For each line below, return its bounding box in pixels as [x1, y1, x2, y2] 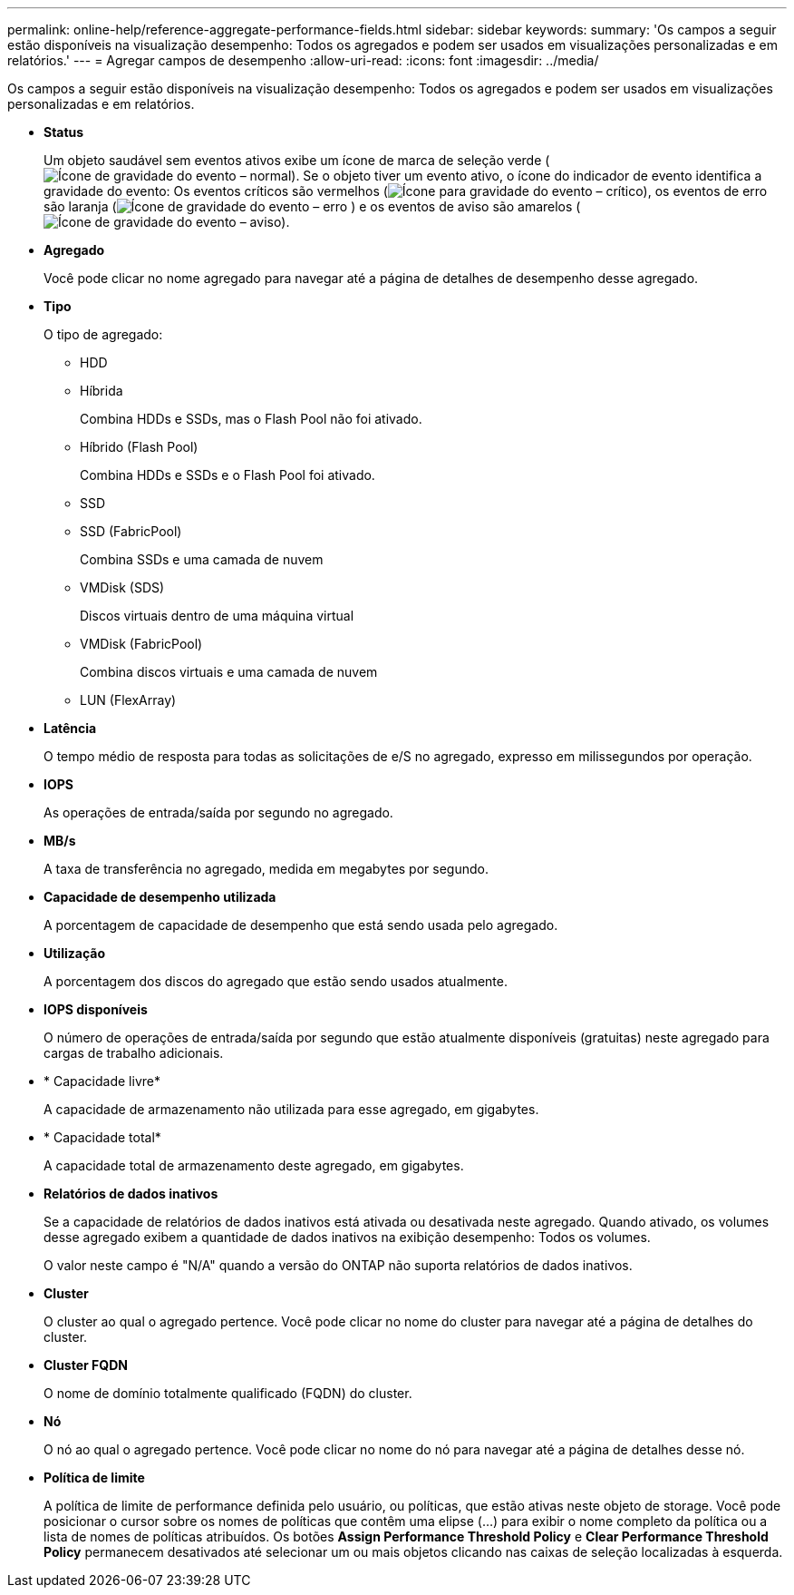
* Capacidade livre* [44, 1073, 160, 1089]
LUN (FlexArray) [80, 692, 177, 708]
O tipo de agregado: [44, 327, 163, 342]
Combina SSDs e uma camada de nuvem [80, 552, 324, 567]
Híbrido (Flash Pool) [80, 439, 198, 455]
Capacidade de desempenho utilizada [44, 889, 276, 905]
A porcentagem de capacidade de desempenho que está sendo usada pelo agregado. [44, 917, 558, 933]
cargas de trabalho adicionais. [44, 1045, 224, 1061]
